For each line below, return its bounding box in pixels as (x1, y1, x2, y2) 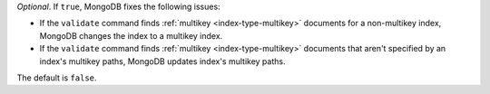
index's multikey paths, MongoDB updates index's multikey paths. (39, 55, 286, 67)
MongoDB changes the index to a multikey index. (39, 30, 223, 41)
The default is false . (16, 72, 97, 83)
